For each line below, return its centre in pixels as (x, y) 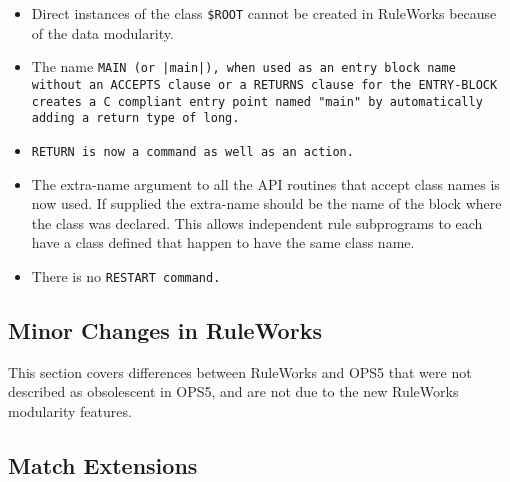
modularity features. (70, 410)
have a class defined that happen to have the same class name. (223, 242)
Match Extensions (103, 464)
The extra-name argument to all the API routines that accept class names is (265, 183)
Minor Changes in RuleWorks (165, 329)
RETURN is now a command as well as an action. (192, 151)
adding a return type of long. (135, 118)
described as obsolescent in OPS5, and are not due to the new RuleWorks (233, 391)
